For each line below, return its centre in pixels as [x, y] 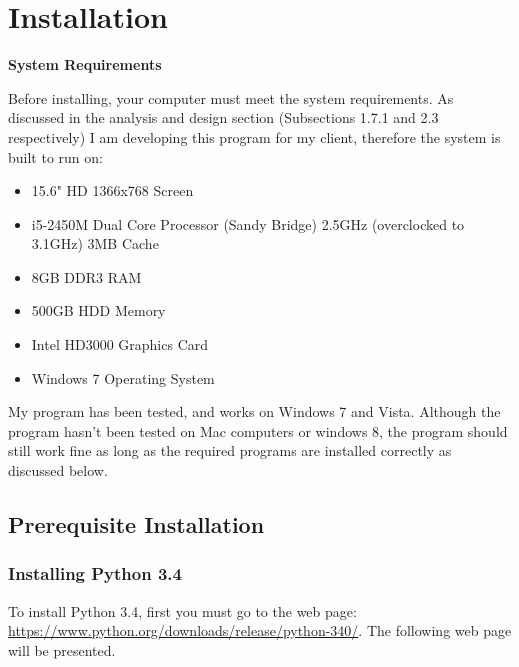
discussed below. [58, 470]
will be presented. [62, 649]
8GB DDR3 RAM [86, 276]
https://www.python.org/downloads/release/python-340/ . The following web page [260, 630]
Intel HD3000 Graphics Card [120, 344]
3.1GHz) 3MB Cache [95, 243]
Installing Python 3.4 [95, 573]
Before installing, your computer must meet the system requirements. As [231, 97]
